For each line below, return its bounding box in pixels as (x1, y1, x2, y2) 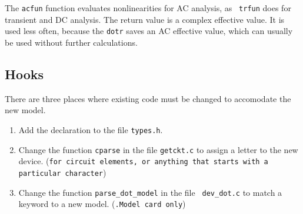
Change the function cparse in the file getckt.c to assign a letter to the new (18, 143, 298, 155)
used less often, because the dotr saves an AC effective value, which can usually (5, 25, 293, 37)
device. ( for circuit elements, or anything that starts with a (18, 155, 268, 167)
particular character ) (18, 166, 106, 178)
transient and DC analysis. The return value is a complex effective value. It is (5, 13, 285, 25)
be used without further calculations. (5, 36, 138, 48)
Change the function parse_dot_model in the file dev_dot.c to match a (18, 186, 282, 198)
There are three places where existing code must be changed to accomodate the (5, 92, 291, 104)
